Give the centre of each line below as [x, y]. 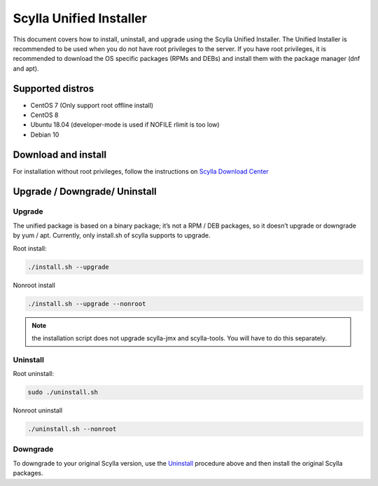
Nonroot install [34, 285]
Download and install [60, 154]
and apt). [26, 68]
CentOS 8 [44, 115]
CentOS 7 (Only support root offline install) [92, 105]
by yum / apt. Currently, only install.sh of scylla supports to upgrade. [112, 235]
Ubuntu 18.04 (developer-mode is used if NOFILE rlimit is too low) [125, 125]
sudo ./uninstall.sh [63, 393]
